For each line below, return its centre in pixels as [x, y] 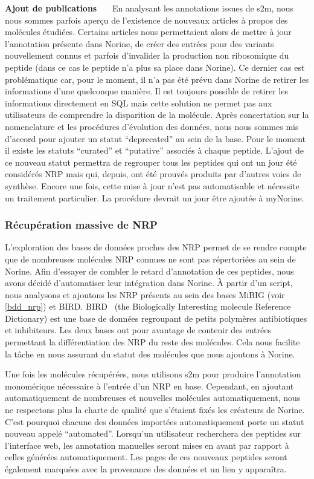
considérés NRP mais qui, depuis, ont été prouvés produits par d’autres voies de [153, 174]
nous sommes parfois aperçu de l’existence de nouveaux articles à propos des [146, 20]
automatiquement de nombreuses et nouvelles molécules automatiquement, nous [153, 398]
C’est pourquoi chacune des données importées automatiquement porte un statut [155, 421]
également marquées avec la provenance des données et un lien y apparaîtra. [146, 469]
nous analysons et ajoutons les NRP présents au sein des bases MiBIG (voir [145, 294]
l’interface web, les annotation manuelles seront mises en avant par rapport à [147, 445]
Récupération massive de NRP [81, 225]
